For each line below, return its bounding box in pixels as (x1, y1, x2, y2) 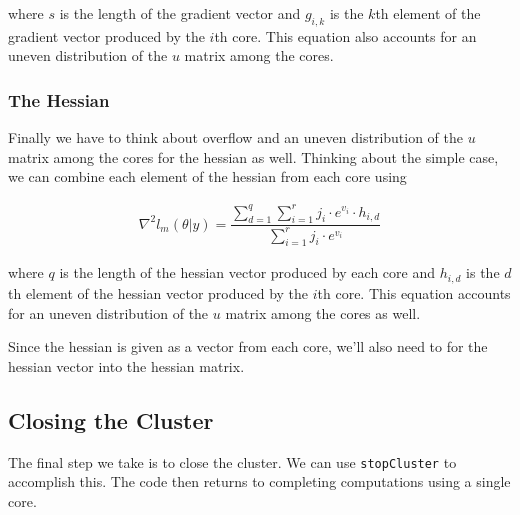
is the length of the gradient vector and (59, 3, 301, 23)
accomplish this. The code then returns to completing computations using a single (8, 471, 511, 492)
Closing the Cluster (8, 404, 214, 435)
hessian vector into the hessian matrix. (8, 355, 245, 376)
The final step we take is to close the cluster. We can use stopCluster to (8, 451, 457, 472)
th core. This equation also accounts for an (214, 25, 477, 46)
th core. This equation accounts (317, 282, 511, 303)
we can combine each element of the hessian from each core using (8, 166, 407, 187)
